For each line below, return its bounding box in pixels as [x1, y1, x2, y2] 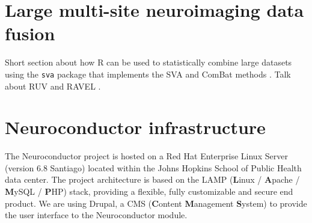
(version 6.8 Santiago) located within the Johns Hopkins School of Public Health [5, 161, 302, 174]
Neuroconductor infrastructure [5, 115, 266, 139]
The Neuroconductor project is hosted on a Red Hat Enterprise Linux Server [5, 150, 288, 162]
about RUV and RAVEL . [5, 79, 101, 92]
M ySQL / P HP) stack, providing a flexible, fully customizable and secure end [5, 185, 293, 198]
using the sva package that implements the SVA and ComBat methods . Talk [5, 67, 291, 80]
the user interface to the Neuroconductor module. [5, 209, 188, 221]
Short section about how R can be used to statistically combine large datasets [5, 56, 292, 69]
